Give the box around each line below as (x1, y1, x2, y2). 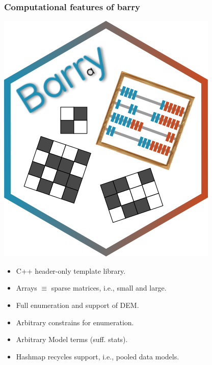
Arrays (16, 282, 37, 293)
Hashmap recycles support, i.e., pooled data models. (16, 351, 179, 361)
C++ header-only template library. (16, 265, 126, 276)
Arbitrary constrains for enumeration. (16, 317, 134, 327)
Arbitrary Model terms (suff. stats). (16, 334, 128, 345)
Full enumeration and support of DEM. (16, 300, 139, 310)
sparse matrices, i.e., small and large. (51, 282, 167, 293)
